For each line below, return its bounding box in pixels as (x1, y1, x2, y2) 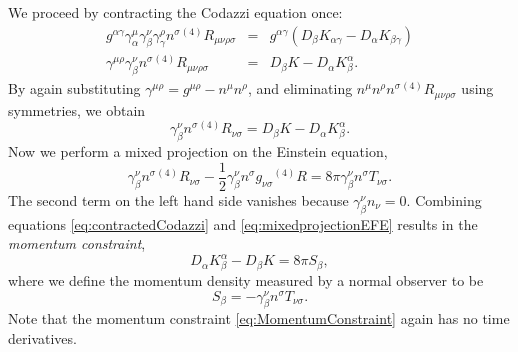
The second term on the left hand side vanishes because (8, 189, 349, 210)
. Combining (406, 189, 482, 210)
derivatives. (8, 328, 77, 349)
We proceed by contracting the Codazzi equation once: (8, 2, 343, 22)
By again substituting (8, 78, 141, 99)
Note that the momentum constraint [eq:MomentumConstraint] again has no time (8, 308, 510, 329)
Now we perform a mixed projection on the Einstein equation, (8, 141, 388, 162)
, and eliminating (247, 78, 353, 99)
